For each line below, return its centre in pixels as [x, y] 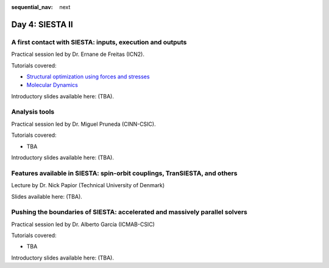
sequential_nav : [32, 7]
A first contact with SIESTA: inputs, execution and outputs [99, 42]
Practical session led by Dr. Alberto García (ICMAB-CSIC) [83, 224]
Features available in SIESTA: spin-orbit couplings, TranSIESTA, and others [124, 173]
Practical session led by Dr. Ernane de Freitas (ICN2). [78, 54]
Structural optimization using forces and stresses [88, 77]
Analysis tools [33, 112]
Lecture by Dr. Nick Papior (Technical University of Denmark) [88, 185]
